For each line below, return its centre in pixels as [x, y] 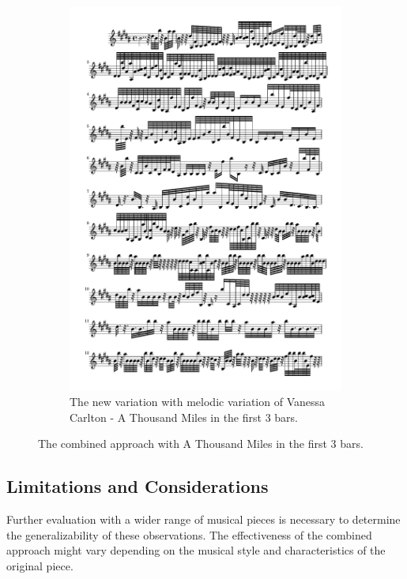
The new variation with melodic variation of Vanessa [198, 402]
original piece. [40, 565]
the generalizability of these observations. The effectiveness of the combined [189, 534]
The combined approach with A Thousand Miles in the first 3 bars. [201, 444]
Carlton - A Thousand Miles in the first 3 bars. [184, 417]
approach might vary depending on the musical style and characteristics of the [196, 550]
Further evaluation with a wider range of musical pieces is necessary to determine [203, 519]
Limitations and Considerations [138, 486]
